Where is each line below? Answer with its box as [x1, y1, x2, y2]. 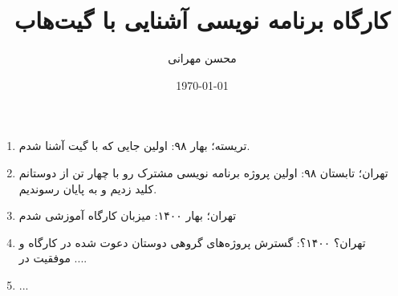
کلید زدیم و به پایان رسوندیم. [18, 180, 157, 197]
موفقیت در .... [18, 249, 87, 266]
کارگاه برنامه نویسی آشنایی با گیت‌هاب [14, 3, 391, 36]
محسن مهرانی [168, 50, 237, 67]
